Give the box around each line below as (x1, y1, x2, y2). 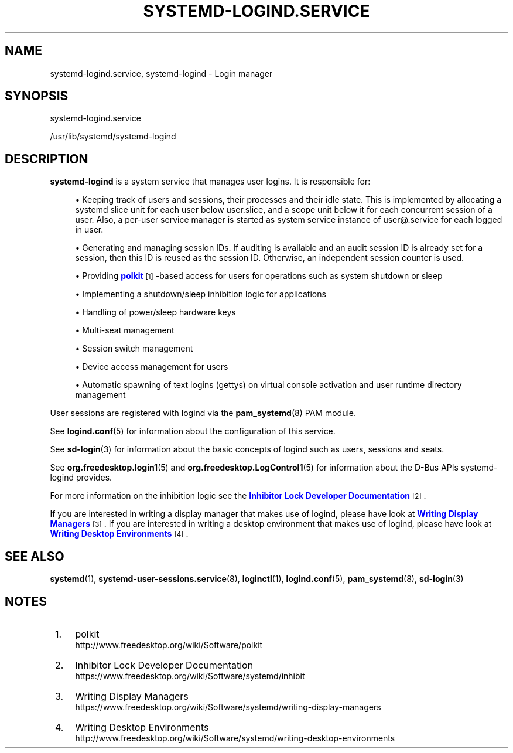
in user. (75, 224, 104, 235)
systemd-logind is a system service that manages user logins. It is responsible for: (50, 176, 371, 187)
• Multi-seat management (75, 325, 175, 336)
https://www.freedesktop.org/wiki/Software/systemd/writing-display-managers (75, 701, 381, 712)
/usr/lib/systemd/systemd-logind (50, 131, 176, 142)
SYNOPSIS (5, 88, 69, 104)
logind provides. (50, 472, 112, 483)
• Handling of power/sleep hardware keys (75, 307, 236, 318)
